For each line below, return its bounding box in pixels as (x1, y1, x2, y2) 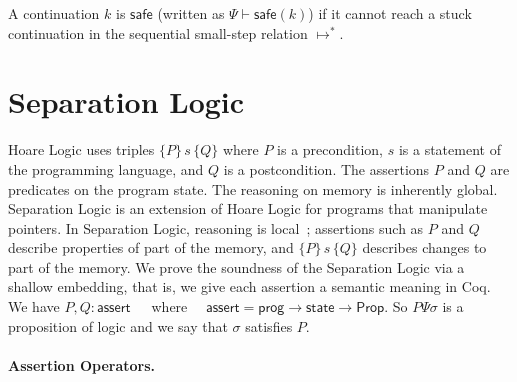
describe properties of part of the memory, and (8, 237, 294, 258)
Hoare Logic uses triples (8, 139, 155, 160)
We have (8, 296, 60, 317)
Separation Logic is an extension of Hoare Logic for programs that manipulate (8, 198, 488, 219)
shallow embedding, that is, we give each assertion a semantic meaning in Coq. (8, 276, 491, 297)
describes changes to (362, 237, 487, 258)
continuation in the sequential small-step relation (8, 22, 308, 43)
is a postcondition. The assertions (223, 158, 430, 179)
